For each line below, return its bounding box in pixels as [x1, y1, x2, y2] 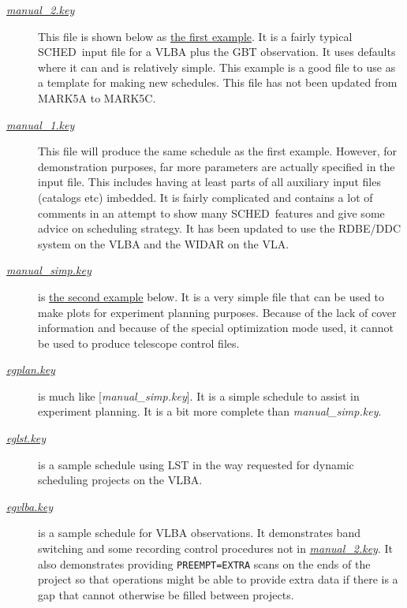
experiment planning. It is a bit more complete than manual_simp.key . [38, 403, 382, 420]
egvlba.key [6, 498, 54, 514]
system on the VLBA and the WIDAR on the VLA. [38, 235, 289, 252]
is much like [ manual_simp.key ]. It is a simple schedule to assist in [38, 387, 360, 404]
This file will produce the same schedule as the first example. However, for [38, 143, 398, 159]
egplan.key [6, 361, 55, 378]
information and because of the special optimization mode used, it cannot [38, 319, 394, 336]
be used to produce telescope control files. [38, 334, 240, 351]
